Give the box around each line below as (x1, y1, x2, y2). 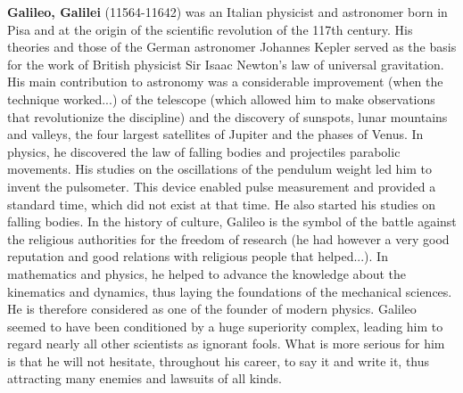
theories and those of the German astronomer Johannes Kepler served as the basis (7, 37, 457, 56)
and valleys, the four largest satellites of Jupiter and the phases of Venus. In (7, 125, 424, 143)
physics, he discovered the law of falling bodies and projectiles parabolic (7, 142, 401, 160)
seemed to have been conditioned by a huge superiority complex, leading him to (7, 316, 443, 335)
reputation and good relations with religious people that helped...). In (7, 247, 388, 266)
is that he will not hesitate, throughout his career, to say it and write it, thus (7, 351, 430, 370)
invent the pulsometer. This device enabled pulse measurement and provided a (7, 176, 436, 195)
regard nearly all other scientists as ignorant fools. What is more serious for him (7, 334, 445, 353)
